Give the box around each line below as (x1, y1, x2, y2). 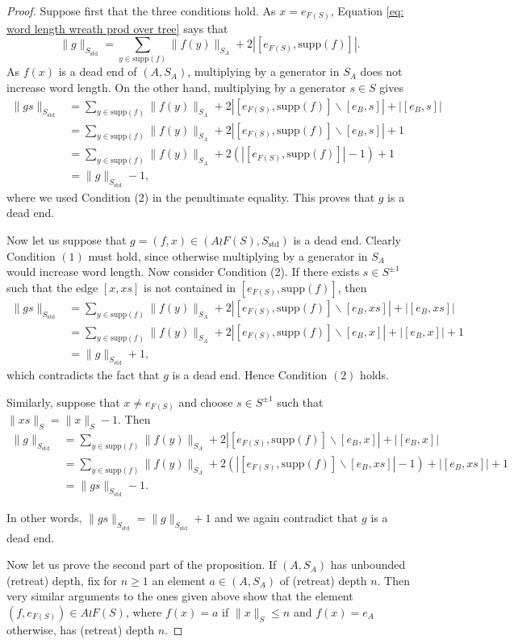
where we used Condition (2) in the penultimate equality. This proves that (6, 188, 375, 205)
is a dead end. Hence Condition (172, 366, 328, 383)
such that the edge (6, 278, 98, 295)
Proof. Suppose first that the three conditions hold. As (6, 2, 276, 19)
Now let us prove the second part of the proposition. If (6, 556, 277, 573)
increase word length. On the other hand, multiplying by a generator (6, 79, 346, 96)
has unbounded (330, 556, 406, 573)
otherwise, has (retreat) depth (6, 621, 155, 638)
